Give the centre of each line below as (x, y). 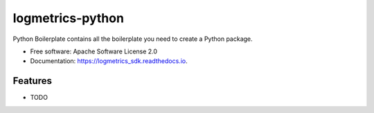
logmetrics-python (69, 18)
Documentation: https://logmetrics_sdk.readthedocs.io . (109, 61)
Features (32, 81)
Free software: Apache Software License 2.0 (94, 51)
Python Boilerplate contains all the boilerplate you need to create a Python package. (133, 39)
